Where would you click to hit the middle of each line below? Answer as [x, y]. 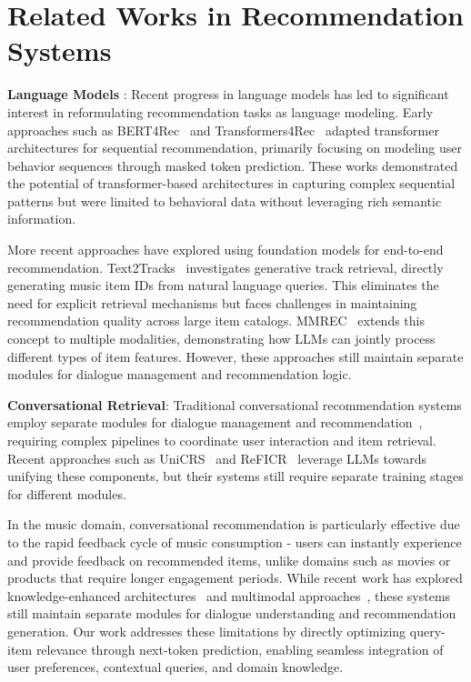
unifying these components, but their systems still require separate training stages [235, 476]
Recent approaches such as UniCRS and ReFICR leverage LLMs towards [217, 458]
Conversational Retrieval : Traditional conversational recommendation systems [235, 404]
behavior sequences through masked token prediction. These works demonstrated [233, 165]
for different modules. [67, 493]
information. [42, 219]
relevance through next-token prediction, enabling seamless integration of [240, 649]
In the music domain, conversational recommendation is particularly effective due [234, 524]
